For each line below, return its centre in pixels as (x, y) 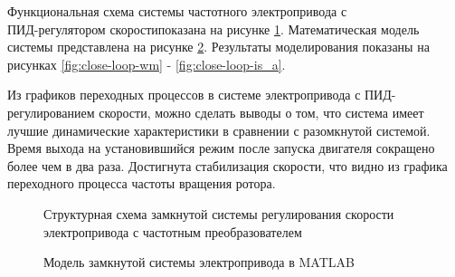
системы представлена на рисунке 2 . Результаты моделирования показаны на (218, 47)
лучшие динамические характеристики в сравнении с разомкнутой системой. (219, 130)
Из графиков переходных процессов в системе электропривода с (184, 95)
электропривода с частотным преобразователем (173, 231)
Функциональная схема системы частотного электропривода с (177, 11)
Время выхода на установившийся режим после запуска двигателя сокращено (221, 148)
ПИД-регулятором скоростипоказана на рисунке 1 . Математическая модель (213, 29)
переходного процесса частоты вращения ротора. (142, 183)
